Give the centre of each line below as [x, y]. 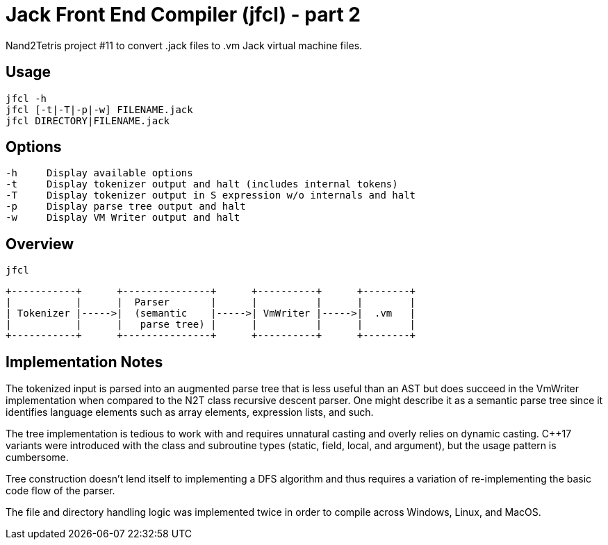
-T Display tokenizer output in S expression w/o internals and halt [211, 195]
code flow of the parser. [60, 491]
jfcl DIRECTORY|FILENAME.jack [88, 120]
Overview [40, 244]
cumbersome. [37, 458]
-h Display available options [99, 173]
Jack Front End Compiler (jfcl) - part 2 [183, 15]
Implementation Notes [84, 362]
